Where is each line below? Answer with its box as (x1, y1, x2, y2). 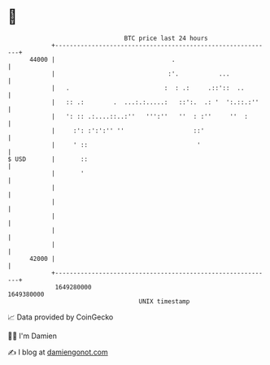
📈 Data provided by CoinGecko (7, 312, 114, 322)
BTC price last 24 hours (124, 34, 208, 42)
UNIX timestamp (138, 297, 190, 306)
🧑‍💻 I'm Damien (7, 331, 58, 341)
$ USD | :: (7, 154, 89, 163)
